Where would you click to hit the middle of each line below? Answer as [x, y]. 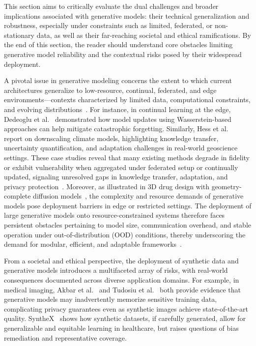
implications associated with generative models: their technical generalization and [127, 15]
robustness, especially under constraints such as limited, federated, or [108, 25]
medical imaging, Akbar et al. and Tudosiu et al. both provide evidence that [123, 289]
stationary [19, 35]
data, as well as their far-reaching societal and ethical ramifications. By [144, 35]
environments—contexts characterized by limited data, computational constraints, [127, 100]
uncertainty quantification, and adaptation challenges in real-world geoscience [121, 148]
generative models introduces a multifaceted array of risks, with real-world [116, 270]
